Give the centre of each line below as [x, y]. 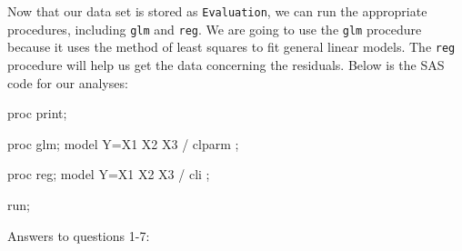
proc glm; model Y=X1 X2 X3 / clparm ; [123, 143]
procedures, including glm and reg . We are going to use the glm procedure [215, 29]
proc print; [37, 113]
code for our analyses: [68, 82]
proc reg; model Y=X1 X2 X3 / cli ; [109, 174]
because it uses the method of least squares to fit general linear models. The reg [231, 47]
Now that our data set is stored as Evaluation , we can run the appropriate [217, 11]
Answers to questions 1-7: [79, 235]
